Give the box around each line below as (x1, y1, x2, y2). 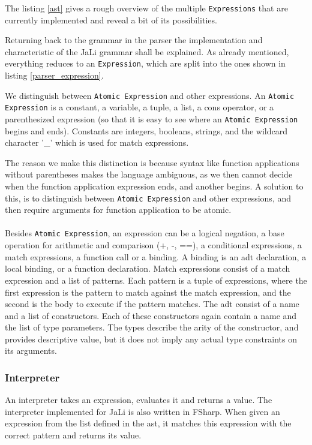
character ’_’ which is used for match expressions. (5, 136, 189, 149)
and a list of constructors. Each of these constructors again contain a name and (5, 309, 297, 321)
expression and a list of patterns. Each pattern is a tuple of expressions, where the (5, 273, 307, 286)
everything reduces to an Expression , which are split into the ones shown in (5, 57, 286, 70)
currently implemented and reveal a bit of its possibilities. (5, 13, 217, 26)
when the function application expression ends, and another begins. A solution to (5, 180, 304, 193)
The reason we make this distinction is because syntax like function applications (5, 156, 299, 169)
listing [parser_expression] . (5, 69, 104, 82)
